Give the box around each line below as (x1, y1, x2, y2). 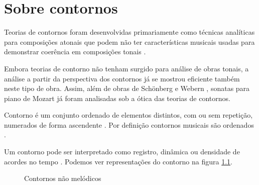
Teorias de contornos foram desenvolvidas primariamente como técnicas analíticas (4, 27, 255, 37)
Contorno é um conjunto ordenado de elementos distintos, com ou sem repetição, (4, 110, 253, 120)
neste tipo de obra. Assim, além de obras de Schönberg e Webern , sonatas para (4, 83, 250, 94)
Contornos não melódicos (24, 173, 101, 183)
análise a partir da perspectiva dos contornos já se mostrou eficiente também (4, 73, 240, 83)
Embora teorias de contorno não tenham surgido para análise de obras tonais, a (4, 63, 249, 73)
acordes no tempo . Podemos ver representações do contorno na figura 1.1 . (4, 156, 232, 166)
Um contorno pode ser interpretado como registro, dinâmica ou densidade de (4, 146, 240, 157)
